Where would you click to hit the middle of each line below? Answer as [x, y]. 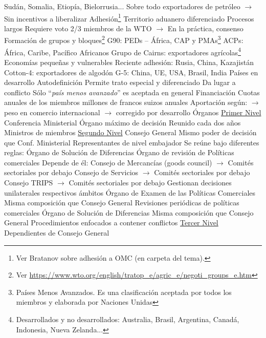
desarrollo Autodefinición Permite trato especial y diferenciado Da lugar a [120, 82]
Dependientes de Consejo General [57, 233]
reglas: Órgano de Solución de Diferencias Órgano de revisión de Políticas [119, 152]
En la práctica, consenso [205, 28]
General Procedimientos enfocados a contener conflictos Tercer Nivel [111, 223]
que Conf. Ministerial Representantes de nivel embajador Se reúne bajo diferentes [132, 142]
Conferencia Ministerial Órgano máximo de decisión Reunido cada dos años [123, 122]
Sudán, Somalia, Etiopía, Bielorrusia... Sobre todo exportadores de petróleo [122, 6]
